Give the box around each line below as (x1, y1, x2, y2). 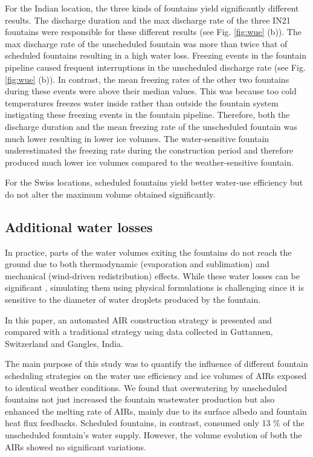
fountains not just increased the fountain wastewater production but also (5, 393, 275, 406)
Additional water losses (5, 217, 153, 236)
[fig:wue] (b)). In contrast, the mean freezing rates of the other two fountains (5, 73, 289, 85)
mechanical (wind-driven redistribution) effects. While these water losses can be (5, 269, 300, 282)
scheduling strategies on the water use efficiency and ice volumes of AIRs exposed (5, 369, 307, 382)
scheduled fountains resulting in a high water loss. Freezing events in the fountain (5, 49, 306, 62)
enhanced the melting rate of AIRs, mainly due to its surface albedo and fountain (5, 404, 307, 417)
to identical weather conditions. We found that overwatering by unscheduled (5, 381, 287, 394)
